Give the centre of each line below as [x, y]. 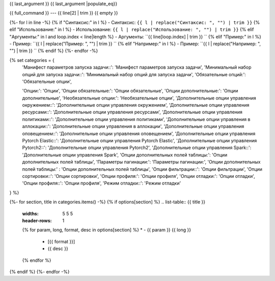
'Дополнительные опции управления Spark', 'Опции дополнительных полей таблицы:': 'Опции [125, 154]
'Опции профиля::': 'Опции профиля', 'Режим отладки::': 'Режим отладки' [102, 183]
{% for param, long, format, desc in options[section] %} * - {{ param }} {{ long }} [106, 230]
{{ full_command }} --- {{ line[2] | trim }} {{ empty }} [64, 13]
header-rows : [37, 221]
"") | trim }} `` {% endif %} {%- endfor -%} [54, 51]
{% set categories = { [32, 60]
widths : [31, 213]
